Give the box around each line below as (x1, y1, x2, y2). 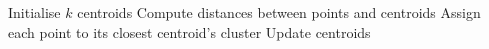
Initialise (8, 2, 61, 22)
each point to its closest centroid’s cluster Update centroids (8, 21, 371, 42)
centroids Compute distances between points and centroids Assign (77, 2, 481, 22)
